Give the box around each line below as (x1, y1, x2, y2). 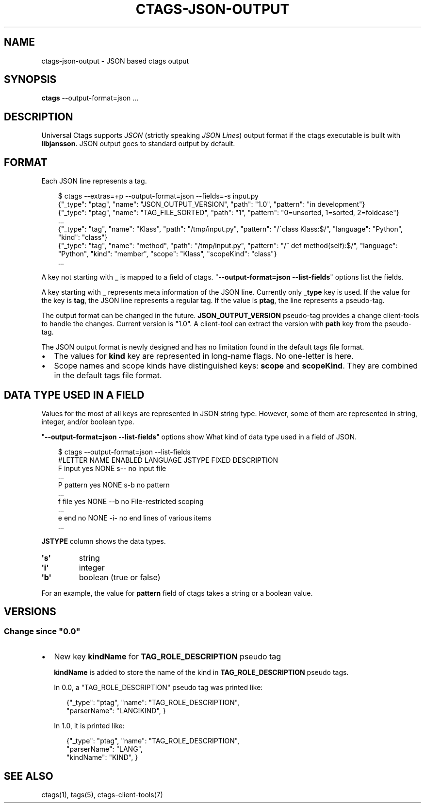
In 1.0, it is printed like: (54, 722, 125, 730)
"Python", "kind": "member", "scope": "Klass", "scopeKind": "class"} (58, 250, 277, 258)
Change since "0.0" (4, 626, 81, 636)
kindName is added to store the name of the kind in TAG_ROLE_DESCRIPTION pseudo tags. (54, 668, 349, 677)
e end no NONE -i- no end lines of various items (58, 513, 212, 522)
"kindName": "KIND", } (66, 753, 138, 762)
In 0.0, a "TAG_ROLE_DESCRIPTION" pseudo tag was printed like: (54, 683, 263, 692)
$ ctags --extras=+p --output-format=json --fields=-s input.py (58, 192, 259, 201)
